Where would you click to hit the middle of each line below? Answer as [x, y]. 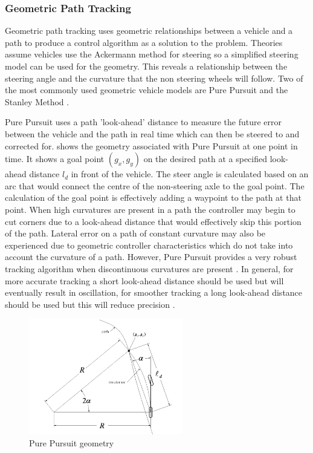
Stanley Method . [37, 101]
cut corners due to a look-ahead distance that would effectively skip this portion [153, 221]
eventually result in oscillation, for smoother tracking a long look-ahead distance [154, 292]
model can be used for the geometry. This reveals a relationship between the [146, 66]
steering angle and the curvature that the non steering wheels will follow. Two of [154, 78]
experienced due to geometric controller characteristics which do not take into [149, 245]
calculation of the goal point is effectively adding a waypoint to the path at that [153, 197]
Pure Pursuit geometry [72, 442]
